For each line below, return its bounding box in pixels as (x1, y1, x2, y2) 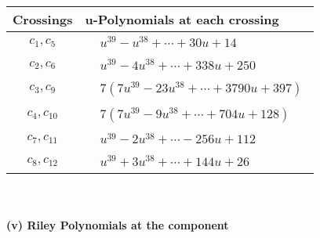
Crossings (13, 10, 73, 28)
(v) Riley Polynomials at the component (6, 216, 229, 233)
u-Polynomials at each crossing (85, 10, 279, 28)
